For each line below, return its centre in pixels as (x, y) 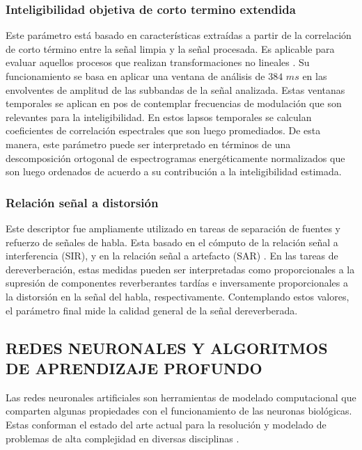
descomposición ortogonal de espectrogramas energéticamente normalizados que (175, 158)
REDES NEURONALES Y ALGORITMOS (167, 347)
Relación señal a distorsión (82, 202)
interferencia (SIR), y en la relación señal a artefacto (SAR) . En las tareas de (172, 256)
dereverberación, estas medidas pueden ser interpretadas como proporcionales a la (180, 269)
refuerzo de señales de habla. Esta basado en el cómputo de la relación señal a (172, 242)
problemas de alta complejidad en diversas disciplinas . (123, 438)
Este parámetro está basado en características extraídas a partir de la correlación (179, 35)
